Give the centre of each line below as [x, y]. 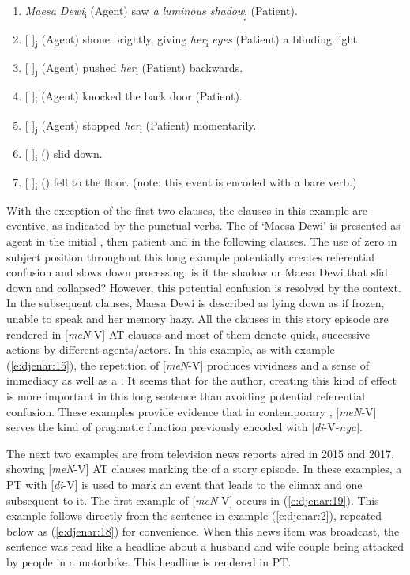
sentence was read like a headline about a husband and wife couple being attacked [205, 546]
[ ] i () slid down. [64, 154]
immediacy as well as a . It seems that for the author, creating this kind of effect [201, 380]
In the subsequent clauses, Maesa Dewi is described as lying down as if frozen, [196, 303]
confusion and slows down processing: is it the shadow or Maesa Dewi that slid [197, 272]
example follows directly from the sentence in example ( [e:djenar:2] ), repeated [194, 515]
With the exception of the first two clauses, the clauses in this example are [187, 210]
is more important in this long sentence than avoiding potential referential [186, 396]
